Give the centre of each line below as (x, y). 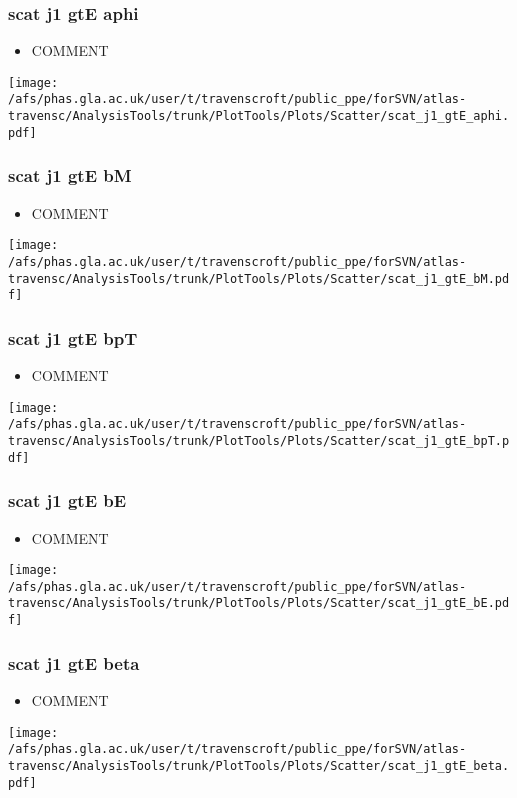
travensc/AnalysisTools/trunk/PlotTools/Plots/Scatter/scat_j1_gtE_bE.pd (259, 603)
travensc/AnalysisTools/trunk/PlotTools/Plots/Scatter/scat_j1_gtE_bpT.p (259, 441)
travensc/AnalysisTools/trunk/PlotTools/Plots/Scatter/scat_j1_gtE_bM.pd (259, 278)
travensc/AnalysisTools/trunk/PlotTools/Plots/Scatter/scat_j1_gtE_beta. (259, 765)
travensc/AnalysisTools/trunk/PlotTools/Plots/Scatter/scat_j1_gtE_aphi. (259, 116)
